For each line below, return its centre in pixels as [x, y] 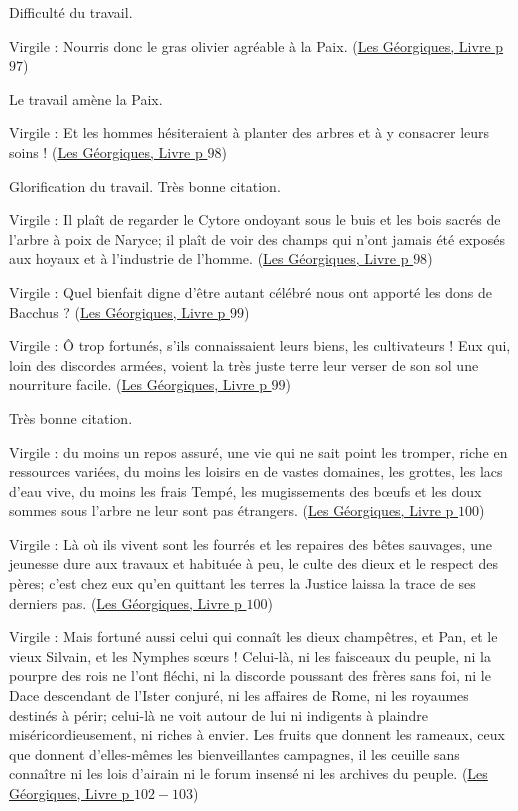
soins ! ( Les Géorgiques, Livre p [106, 151]
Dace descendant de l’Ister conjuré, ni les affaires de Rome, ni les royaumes [239, 695]
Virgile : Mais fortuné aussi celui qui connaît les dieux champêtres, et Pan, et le [253, 636]
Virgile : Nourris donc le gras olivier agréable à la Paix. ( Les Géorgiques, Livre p [256, 45]
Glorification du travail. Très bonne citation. [145, 185]
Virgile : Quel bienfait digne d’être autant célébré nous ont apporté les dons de [251, 291]
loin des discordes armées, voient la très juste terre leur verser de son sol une [244, 364]
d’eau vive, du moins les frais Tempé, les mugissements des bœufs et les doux [245, 490]
